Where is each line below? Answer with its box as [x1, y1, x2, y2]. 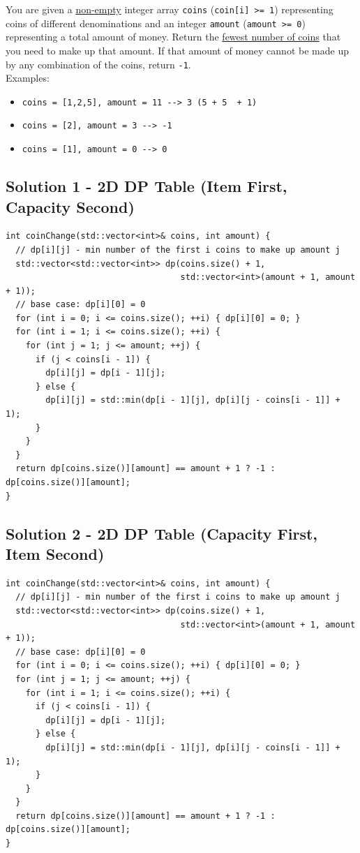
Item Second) [6, 542, 105, 564]
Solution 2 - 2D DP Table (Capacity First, [6, 522, 318, 544]
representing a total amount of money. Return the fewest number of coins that [6, 29, 341, 44]
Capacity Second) [6, 195, 135, 217]
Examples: [6, 71, 50, 85]
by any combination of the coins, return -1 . [6, 57, 191, 71]
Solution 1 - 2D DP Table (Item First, [6, 175, 287, 197]
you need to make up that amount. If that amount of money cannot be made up [6, 43, 349, 57]
